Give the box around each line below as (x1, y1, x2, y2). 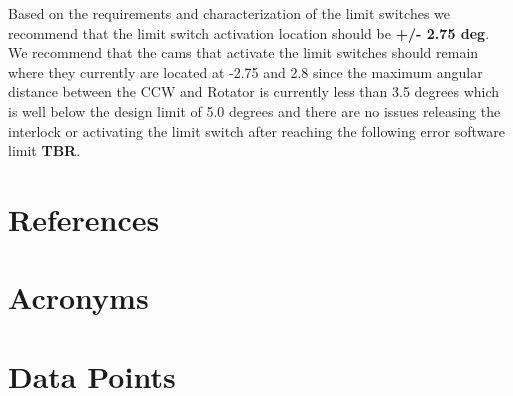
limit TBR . (8, 140, 81, 161)
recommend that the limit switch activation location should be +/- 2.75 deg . (8, 22, 490, 43)
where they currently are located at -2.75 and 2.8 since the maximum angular (8, 61, 483, 82)
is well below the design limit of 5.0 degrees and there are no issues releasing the (8, 100, 501, 121)
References (8, 198, 160, 239)
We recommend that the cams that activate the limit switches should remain (8, 42, 479, 63)
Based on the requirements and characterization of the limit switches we (8, 3, 450, 23)
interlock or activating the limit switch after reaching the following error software (8, 120, 506, 141)
